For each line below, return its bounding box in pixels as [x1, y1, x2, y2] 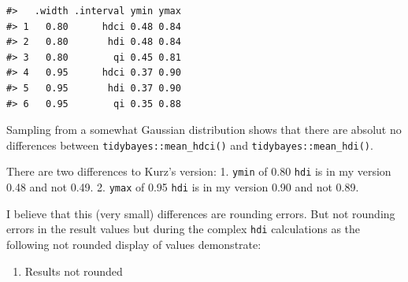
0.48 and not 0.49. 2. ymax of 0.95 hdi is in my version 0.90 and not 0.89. [6, 179, 359, 195]
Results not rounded [24, 262, 123, 279]
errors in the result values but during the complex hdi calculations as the [6, 221, 361, 237]
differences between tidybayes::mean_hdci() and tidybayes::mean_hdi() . [6, 136, 373, 153]
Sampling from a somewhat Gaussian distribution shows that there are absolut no [6, 121, 402, 138]
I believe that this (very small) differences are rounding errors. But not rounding [6, 205, 395, 221]
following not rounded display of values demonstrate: [6, 236, 261, 252]
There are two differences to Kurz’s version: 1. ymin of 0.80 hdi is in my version [6, 163, 391, 180]
